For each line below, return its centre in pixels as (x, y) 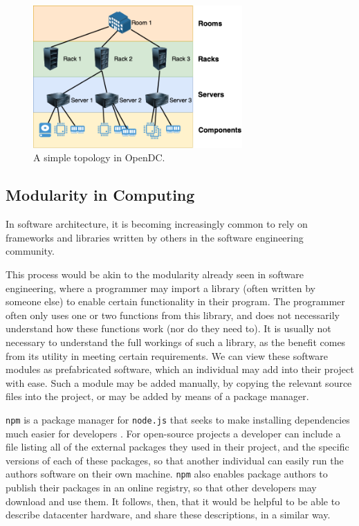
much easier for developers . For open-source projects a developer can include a (173, 433)
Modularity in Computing (100, 195)
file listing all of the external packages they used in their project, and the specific (177, 447)
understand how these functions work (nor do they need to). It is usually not (168, 328)
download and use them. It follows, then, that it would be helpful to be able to (173, 501)
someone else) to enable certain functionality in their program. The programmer (175, 301)
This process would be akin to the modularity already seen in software (155, 274)
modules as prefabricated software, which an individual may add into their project (180, 369)
